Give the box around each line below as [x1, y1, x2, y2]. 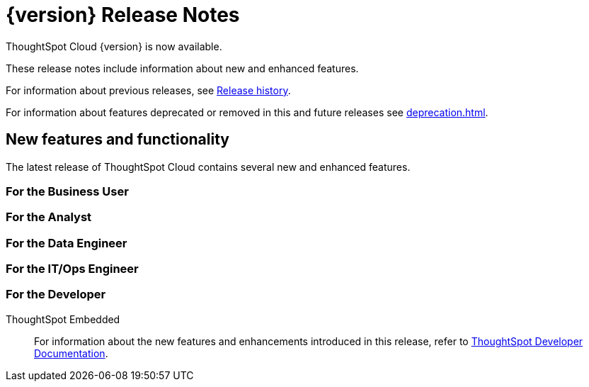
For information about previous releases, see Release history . [6, 84, 291, 96]
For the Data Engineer [6, 235, 127, 250]
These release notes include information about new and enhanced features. [6, 62, 359, 74]
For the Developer [6, 287, 106, 302]
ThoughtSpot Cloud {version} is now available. [6, 40, 222, 52]
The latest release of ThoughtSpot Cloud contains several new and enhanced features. [6, 160, 411, 173]
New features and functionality [6, 130, 229, 149]
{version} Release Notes [6, 3, 240, 27]
